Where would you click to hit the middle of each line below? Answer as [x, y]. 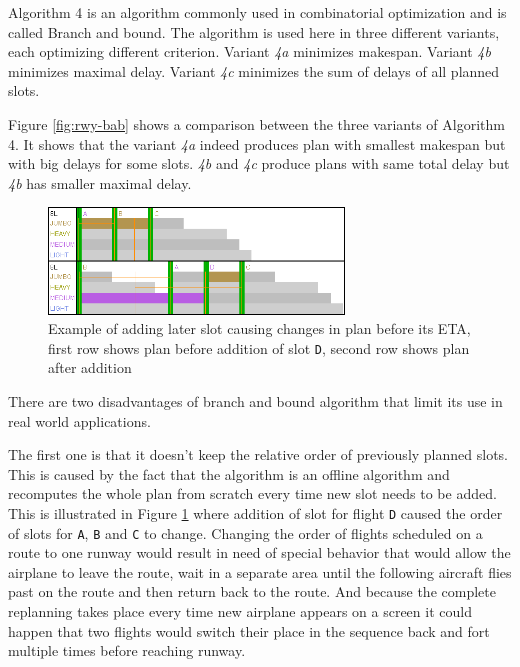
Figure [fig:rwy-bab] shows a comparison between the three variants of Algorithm [256, 123]
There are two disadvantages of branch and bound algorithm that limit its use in [255, 400]
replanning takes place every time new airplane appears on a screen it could [240, 611]
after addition [90, 367]
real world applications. [79, 420]
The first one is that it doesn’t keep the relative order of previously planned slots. [258, 454]
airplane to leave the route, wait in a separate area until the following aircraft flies [260, 571]
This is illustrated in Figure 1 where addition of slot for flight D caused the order [255, 512]
